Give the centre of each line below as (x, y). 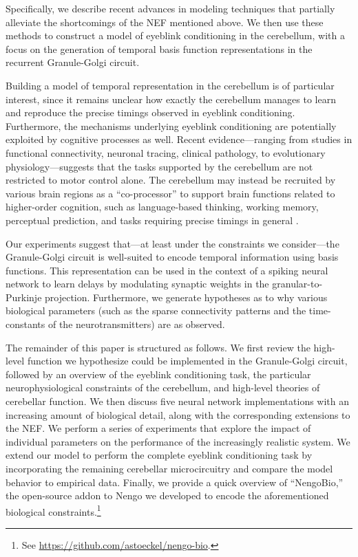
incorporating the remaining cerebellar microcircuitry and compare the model (169, 468)
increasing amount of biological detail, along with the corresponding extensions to (178, 414)
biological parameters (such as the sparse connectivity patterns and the (156, 310)
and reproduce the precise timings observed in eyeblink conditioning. (150, 112)
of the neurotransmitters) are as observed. (136, 324)
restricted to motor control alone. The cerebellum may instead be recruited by (171, 180)
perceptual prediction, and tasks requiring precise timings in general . (152, 220)
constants (25, 324)
